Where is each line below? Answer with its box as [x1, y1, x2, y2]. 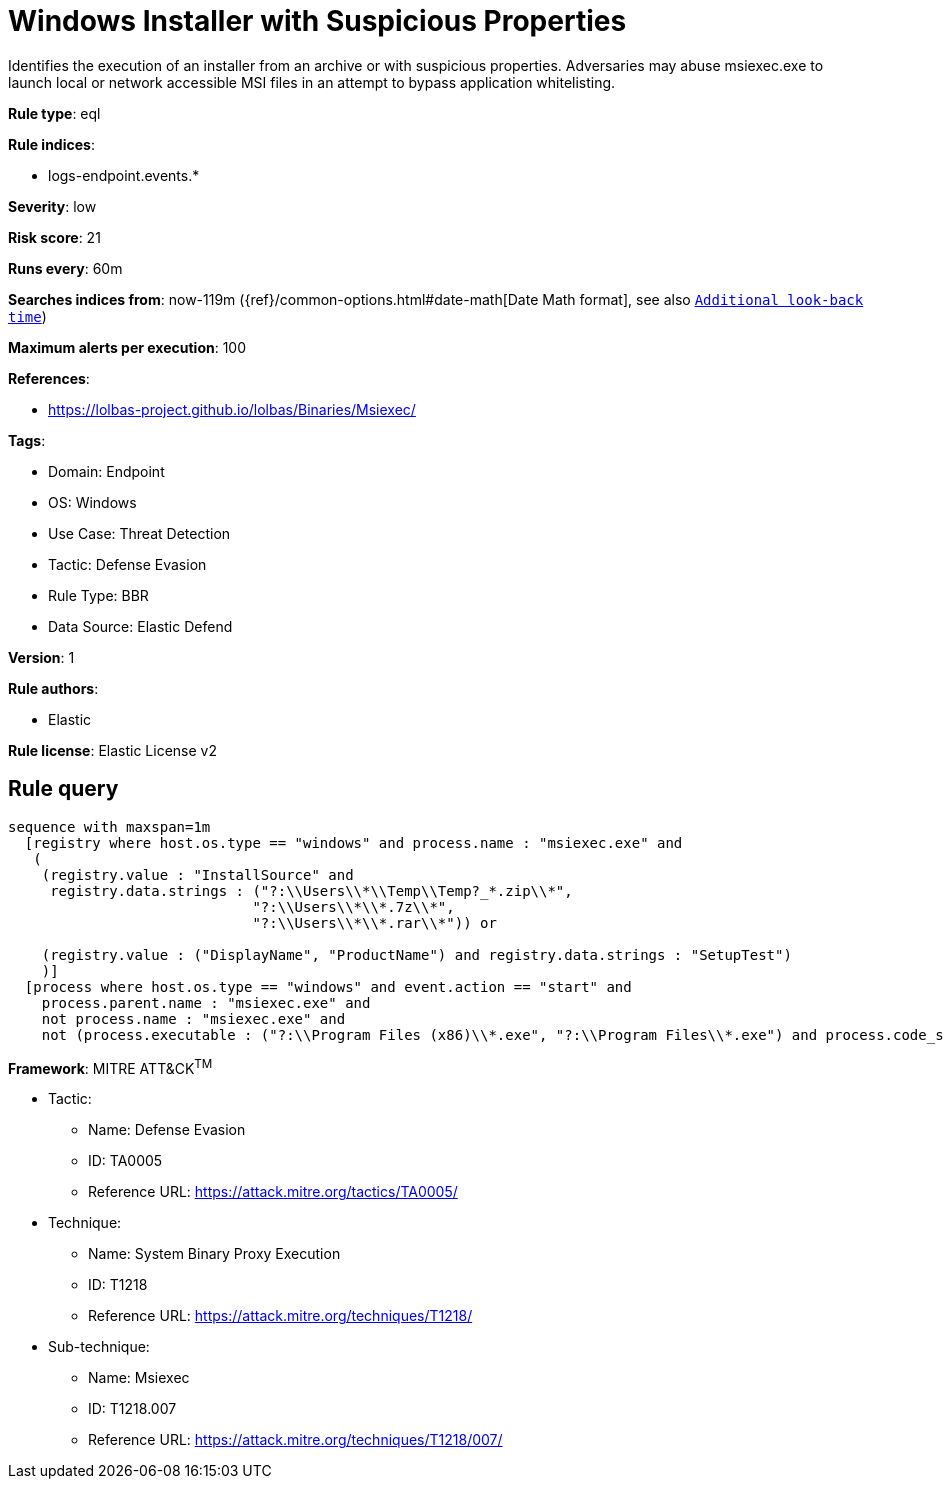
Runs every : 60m [8, 259, 123, 277]
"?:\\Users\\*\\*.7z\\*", [252, 898, 455, 915]
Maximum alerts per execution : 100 [8, 338, 247, 356]
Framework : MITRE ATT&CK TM [8, 1056, 213, 1077]
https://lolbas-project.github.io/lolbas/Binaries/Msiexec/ [48, 400, 416, 418]
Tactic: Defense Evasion [48, 555, 207, 573]
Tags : [8, 431, 46, 449]
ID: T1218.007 [88, 1400, 177, 1418]
